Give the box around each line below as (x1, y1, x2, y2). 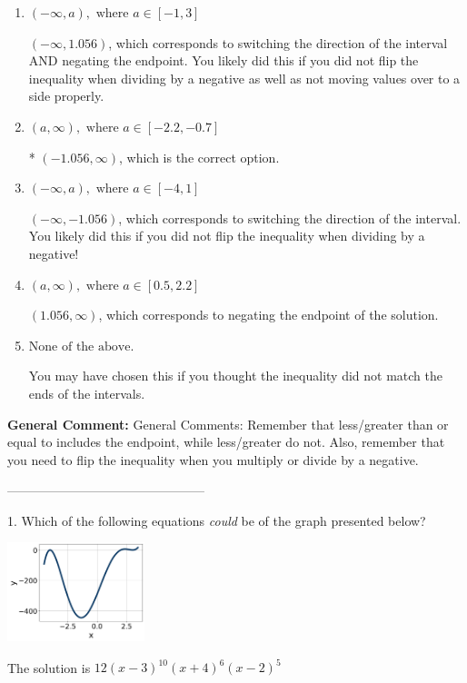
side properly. (28, 86, 104, 105)
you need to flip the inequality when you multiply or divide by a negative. (7, 450, 419, 469)
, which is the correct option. (118, 147, 280, 166)
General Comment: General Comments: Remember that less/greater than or (7, 414, 449, 433)
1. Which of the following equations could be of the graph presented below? (7, 510, 426, 530)
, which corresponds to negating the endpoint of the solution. (98, 305, 439, 324)
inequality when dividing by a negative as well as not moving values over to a (28, 68, 461, 87)
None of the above (28, 340, 131, 353)
